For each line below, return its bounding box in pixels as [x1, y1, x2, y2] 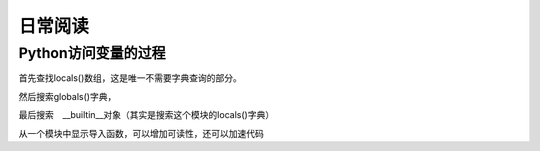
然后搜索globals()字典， [18, 90, 117, 102]
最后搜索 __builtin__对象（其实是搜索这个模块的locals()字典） [18, 109, 275, 121]
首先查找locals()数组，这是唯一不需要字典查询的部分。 [18, 72, 242, 84]
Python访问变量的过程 [18, 44, 166, 62]
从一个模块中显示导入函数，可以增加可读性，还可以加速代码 [18, 127, 264, 139]
